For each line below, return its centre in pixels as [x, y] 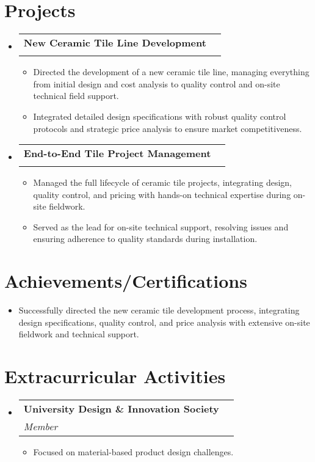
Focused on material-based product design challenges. [133, 452]
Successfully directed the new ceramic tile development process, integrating [159, 310]
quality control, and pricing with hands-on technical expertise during [162, 194]
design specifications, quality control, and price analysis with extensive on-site [164, 322]
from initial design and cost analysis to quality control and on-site [157, 83]
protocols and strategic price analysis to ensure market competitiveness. [168, 128]
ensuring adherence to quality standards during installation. [145, 239]
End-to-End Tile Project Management [117, 153]
